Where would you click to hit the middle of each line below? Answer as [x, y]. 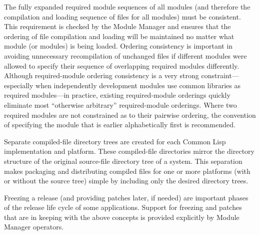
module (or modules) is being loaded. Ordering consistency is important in [118, 46]
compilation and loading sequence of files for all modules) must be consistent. [122, 16]
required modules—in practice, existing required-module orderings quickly [117, 95]
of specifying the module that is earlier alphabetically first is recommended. [120, 125]
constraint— [220, 75]
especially [19, 85]
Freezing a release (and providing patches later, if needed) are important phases [126, 197]
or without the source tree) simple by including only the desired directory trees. [126, 181]
